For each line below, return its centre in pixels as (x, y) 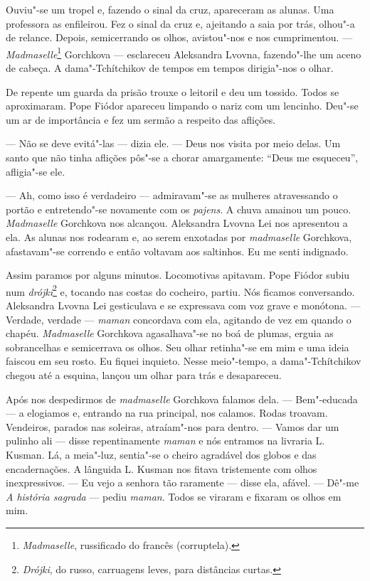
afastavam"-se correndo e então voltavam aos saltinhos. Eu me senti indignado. (177, 251)
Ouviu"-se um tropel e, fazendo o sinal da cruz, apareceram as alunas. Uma (170, 9)
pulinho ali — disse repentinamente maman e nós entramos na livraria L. (165, 441)
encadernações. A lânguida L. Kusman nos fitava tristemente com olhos (162, 468)
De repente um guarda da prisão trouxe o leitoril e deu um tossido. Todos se (173, 91)
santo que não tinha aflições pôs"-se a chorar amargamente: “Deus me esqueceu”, (182, 157)
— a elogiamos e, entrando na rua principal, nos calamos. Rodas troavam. (167, 413)
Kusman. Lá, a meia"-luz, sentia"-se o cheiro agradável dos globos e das (161, 454)
